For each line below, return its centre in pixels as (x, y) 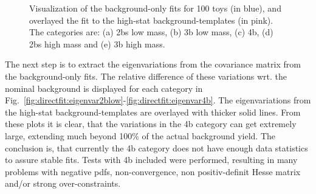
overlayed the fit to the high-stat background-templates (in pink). (151, 20)
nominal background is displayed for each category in (104, 88)
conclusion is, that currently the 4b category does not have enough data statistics (156, 147)
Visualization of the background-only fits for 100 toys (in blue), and (155, 8)
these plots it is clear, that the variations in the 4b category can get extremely (151, 124)
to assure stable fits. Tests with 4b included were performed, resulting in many (151, 160)
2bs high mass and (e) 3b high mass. (97, 43)
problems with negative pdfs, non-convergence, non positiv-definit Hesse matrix (153, 171)
